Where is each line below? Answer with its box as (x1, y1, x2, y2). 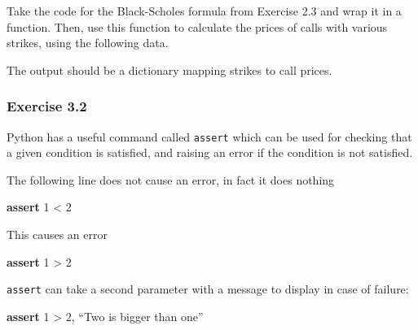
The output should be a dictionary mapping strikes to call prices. (7, 61, 332, 78)
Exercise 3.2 (7, 96, 87, 116)
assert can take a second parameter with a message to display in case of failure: (7, 280, 409, 297)
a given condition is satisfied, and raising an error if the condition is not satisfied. (7, 144, 413, 161)
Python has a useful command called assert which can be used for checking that (7, 128, 412, 145)
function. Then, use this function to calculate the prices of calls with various (7, 18, 388, 35)
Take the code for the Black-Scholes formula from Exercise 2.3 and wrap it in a (7, 2, 402, 19)
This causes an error (7, 226, 108, 243)
